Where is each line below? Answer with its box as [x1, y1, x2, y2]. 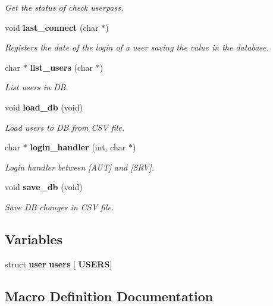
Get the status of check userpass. [5, 1, 124, 13]
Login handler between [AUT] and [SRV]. [5, 160, 155, 173]
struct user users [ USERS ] [5, 257, 112, 270]
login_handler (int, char [30, 141, 126, 153]
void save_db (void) [5, 181, 83, 193]
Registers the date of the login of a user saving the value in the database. [5, 41, 269, 53]
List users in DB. [5, 81, 68, 93]
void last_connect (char [5, 21, 99, 33]
